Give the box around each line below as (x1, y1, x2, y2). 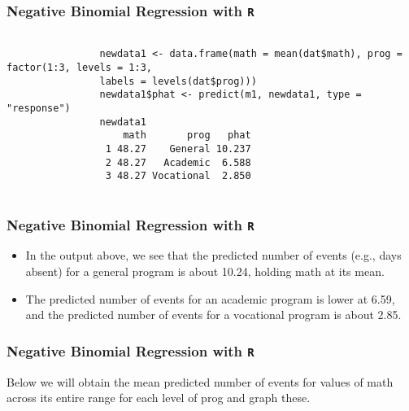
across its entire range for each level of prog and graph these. (7, 389, 311, 406)
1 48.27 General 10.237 (105, 143, 251, 155)
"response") (7, 103, 71, 115)
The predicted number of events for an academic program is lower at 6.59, (25, 290, 395, 307)
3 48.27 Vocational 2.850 (105, 170, 251, 182)
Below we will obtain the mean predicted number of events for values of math (7, 373, 394, 390)
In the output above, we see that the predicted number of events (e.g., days (25, 247, 402, 264)
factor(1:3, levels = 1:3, (7, 62, 152, 74)
